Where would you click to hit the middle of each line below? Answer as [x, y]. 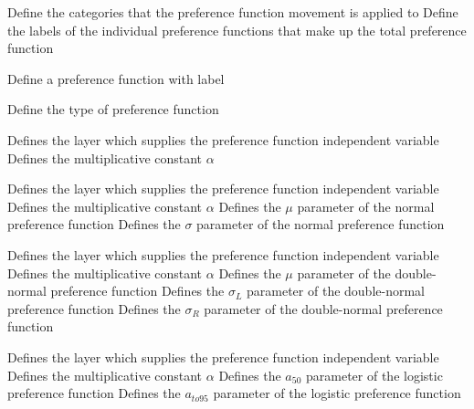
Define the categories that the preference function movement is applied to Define [233, 12]
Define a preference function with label [116, 78]
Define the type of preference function [113, 109]
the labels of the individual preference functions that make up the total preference [237, 30]
